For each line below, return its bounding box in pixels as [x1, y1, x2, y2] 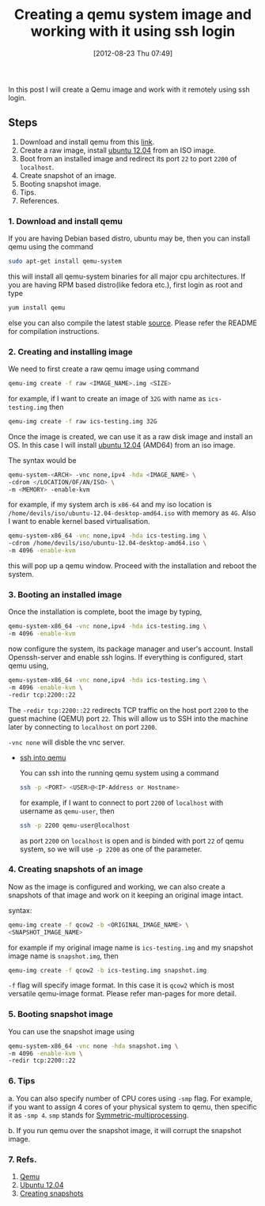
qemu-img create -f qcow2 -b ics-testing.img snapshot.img [8, 966, 207, 974]
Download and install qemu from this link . [19, 137, 155, 146]
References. [19, 195, 59, 205]
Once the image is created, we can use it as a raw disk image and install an [8, 431, 253, 441]
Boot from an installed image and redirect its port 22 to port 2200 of [19, 154, 237, 163]
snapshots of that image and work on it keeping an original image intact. [8, 890, 244, 900]
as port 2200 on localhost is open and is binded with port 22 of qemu [19, 836, 244, 845]
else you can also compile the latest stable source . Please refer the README [8, 318, 258, 328]
